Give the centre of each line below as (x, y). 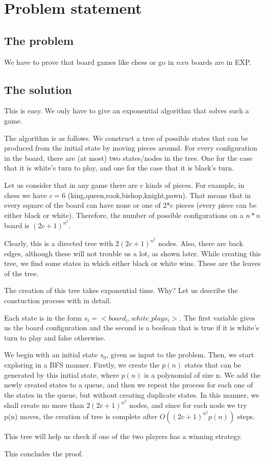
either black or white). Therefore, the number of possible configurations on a (124, 215)
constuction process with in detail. (58, 300)
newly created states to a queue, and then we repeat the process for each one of (129, 385)
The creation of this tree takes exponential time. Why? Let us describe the (121, 290)
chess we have (26, 195)
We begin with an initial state (51, 355)
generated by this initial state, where (62, 374)
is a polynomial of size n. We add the (202, 374)
